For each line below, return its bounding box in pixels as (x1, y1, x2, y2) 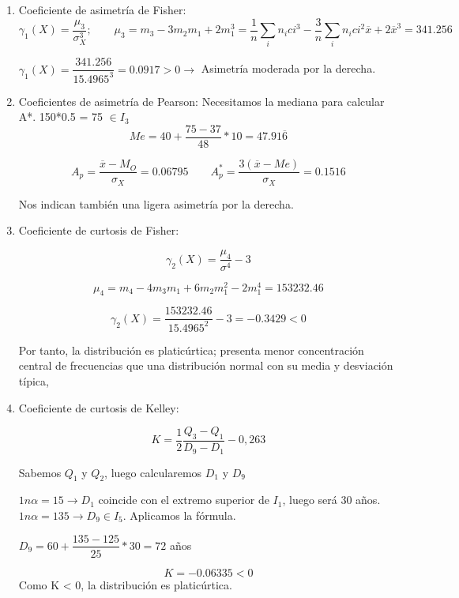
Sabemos (18, 464, 62, 480)
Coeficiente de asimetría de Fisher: (18, 2, 186, 17)
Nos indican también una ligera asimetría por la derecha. (18, 195, 294, 212)
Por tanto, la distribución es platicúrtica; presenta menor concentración (18, 341, 364, 358)
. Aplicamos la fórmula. (122, 506, 236, 523)
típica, (18, 373, 49, 389)
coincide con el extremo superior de (98, 491, 269, 508)
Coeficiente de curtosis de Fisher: (18, 222, 179, 239)
